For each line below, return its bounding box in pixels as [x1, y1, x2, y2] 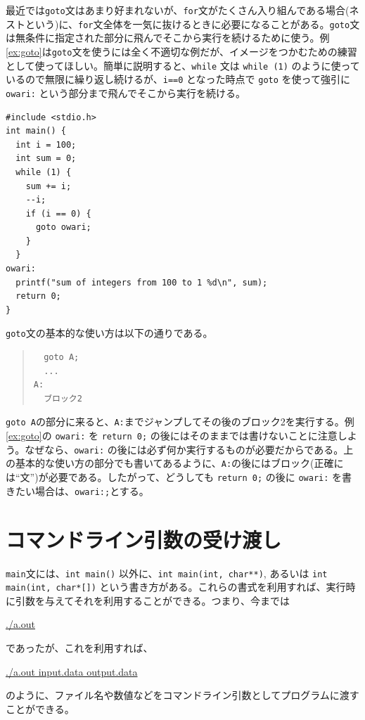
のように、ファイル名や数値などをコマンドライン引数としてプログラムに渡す [6, 688, 359, 702]
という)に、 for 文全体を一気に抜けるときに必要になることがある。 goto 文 [25, 16, 360, 31]
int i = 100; [15, 139, 77, 150]
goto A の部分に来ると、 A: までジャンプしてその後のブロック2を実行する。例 [6, 414, 354, 429]
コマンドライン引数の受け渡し [6, 525, 282, 553]
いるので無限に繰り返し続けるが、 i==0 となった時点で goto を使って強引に [6, 72, 350, 86]
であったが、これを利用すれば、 [6, 641, 153, 655]
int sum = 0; [15, 153, 77, 164]
